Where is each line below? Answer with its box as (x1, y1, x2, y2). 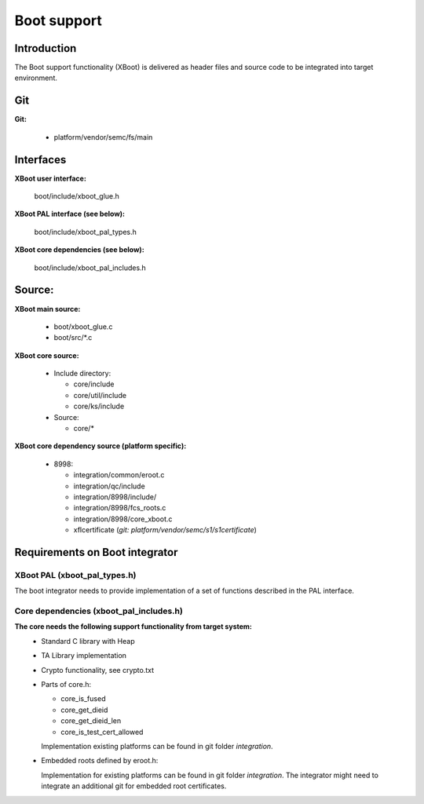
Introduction (14, 42, 77, 55)
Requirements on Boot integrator (14, 546, 178, 559)
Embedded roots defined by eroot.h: (41, 756, 159, 766)
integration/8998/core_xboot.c (73, 514, 173, 524)
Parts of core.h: (41, 680, 92, 689)
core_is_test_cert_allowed (60, 727, 144, 736)
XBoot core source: (14, 350, 79, 360)
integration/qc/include (73, 481, 145, 491)
